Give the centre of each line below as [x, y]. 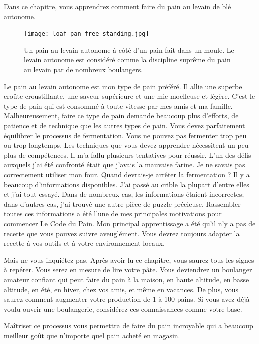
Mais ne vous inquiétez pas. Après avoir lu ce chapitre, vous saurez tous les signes [129, 260]
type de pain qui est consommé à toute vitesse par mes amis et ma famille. [118, 106]
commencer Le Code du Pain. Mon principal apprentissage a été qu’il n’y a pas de [130, 223]
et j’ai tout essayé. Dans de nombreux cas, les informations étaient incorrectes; [124, 194]
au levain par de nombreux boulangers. [84, 70]
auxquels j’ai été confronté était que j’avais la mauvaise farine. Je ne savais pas [125, 165]
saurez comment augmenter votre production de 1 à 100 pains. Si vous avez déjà [127, 299]
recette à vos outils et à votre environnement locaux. [84, 243]
